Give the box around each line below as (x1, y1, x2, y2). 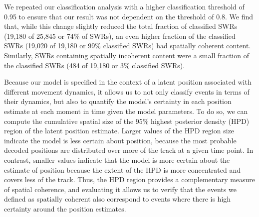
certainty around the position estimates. (4, 203, 126, 214)
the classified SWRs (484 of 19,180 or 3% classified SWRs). (4, 60, 185, 70)
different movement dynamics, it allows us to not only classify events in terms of (4, 86, 250, 97)
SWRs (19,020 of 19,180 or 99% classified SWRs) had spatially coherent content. (4, 40, 251, 51)
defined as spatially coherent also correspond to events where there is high (4, 194, 231, 204)
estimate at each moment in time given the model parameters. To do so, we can (4, 106, 248, 116)
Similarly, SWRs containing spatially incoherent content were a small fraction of (4, 50, 249, 60)
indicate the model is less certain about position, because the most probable (4, 135, 237, 145)
